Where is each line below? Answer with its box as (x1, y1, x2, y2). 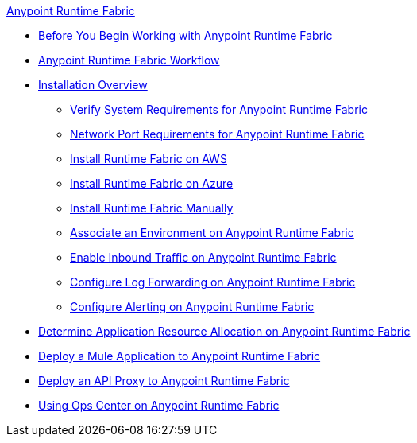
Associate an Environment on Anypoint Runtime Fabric (70, 226, 354, 239)
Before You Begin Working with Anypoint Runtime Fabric (38, 29, 333, 42)
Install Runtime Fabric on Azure (70, 177, 234, 190)
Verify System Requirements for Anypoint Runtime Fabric (70, 103, 368, 116)
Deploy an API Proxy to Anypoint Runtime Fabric (38, 374, 290, 387)
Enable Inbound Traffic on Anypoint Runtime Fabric (70, 251, 337, 264)
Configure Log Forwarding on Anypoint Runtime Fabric (70, 275, 356, 289)
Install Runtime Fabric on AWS (70, 152, 227, 165)
